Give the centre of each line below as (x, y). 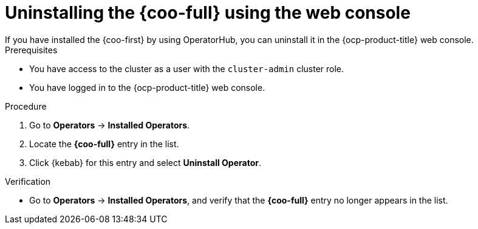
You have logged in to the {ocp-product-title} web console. (147, 87)
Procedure (26, 106)
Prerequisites (31, 50)
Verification (28, 181)
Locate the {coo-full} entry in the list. (104, 144)
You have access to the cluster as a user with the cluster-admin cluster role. (187, 68)
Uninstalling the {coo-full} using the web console (208, 13)
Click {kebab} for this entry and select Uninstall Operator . (145, 162)
